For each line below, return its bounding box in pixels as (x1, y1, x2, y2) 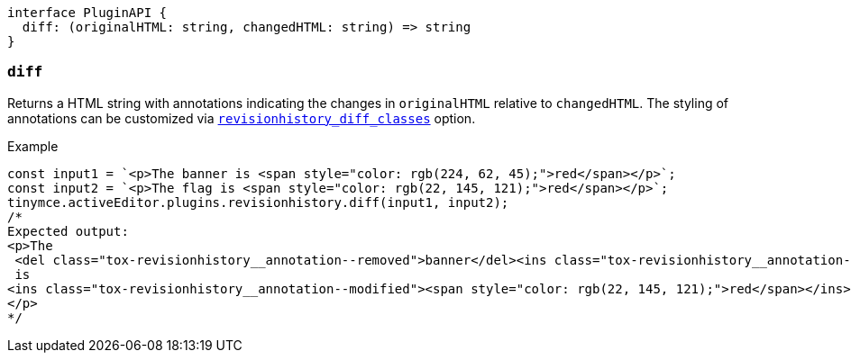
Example (7, 138, 59, 154)
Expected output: (7, 223, 129, 238)
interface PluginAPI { (7, 5, 168, 20)
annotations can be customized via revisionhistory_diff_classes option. (7, 110, 476, 126)
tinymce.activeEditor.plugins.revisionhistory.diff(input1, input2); (7, 194, 509, 210)
